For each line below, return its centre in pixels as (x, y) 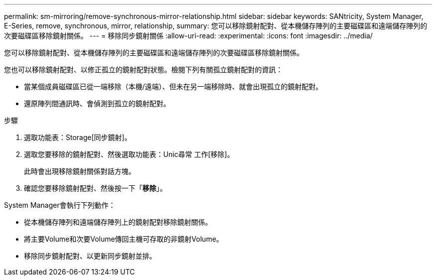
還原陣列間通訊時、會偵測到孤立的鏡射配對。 (97, 103)
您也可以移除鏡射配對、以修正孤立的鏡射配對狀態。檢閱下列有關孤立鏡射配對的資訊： (143, 70)
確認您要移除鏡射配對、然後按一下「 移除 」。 (95, 188)
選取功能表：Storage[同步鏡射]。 (78, 137)
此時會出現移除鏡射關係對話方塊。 (80, 171)
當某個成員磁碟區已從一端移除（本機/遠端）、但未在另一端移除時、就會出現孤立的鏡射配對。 (173, 86)
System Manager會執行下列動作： (60, 205)
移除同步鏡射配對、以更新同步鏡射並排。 (90, 256)
